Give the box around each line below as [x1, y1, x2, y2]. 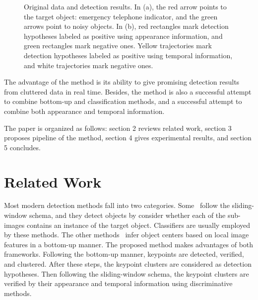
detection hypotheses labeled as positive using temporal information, [24, 50, 233, 60]
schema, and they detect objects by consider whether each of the [29, 210, 226, 220]
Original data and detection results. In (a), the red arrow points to [24, 1, 227, 11]
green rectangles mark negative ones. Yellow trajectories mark [24, 40, 212, 51]
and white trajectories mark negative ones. [24, 60, 153, 70]
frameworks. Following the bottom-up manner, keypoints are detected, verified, [4, 249, 244, 259]
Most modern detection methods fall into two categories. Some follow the [4, 200, 230, 210]
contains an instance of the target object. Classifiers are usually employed [26, 219, 251, 230]
